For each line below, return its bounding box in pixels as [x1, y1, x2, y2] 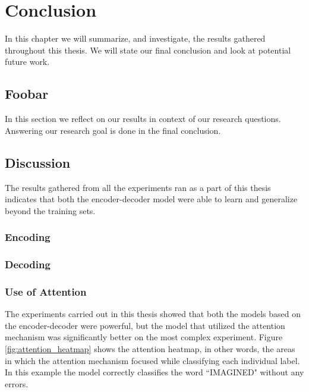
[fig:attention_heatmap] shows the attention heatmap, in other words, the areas [5, 342, 295, 355]
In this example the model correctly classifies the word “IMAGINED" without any [5, 366, 304, 378]
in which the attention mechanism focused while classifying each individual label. [5, 354, 300, 366]
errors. [5, 377, 29, 390]
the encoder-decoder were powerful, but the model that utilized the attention [5, 319, 285, 331]
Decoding [5, 257, 51, 272]
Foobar [5, 84, 49, 103]
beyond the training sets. [5, 204, 96, 217]
